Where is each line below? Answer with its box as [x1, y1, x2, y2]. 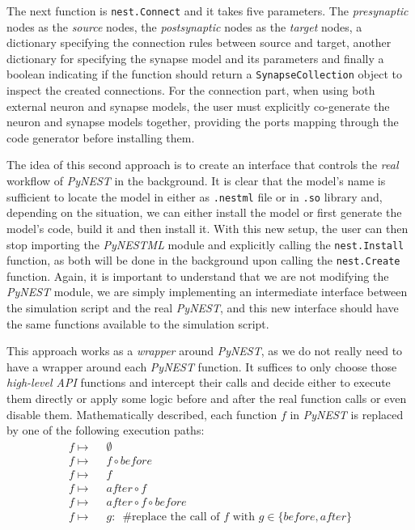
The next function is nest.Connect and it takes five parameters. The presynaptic [6, 2, 409, 19]
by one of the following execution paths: [6, 422, 205, 439]
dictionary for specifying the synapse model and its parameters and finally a [6, 49, 384, 66]
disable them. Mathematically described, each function [6, 405, 277, 422]
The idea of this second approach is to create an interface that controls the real [6, 156, 399, 173]
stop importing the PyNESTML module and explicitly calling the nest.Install [6, 235, 404, 252]
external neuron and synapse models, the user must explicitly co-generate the [6, 97, 390, 114]
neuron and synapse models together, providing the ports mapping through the [6, 113, 399, 130]
